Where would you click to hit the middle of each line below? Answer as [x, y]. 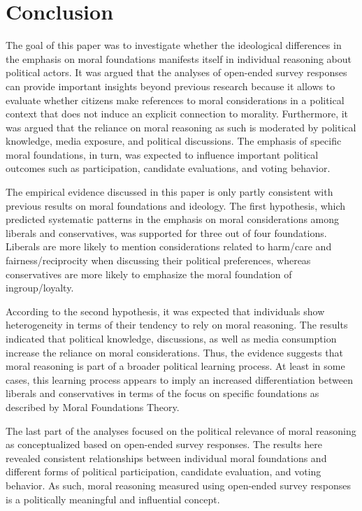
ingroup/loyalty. [40, 288]
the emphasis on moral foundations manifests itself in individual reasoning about [179, 58]
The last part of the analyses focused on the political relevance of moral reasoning [181, 430]
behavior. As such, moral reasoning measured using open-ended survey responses [179, 485]
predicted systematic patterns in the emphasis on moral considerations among [173, 219]
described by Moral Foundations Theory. [93, 406]
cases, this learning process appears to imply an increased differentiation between [179, 379]
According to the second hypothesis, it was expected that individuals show [165, 311]
